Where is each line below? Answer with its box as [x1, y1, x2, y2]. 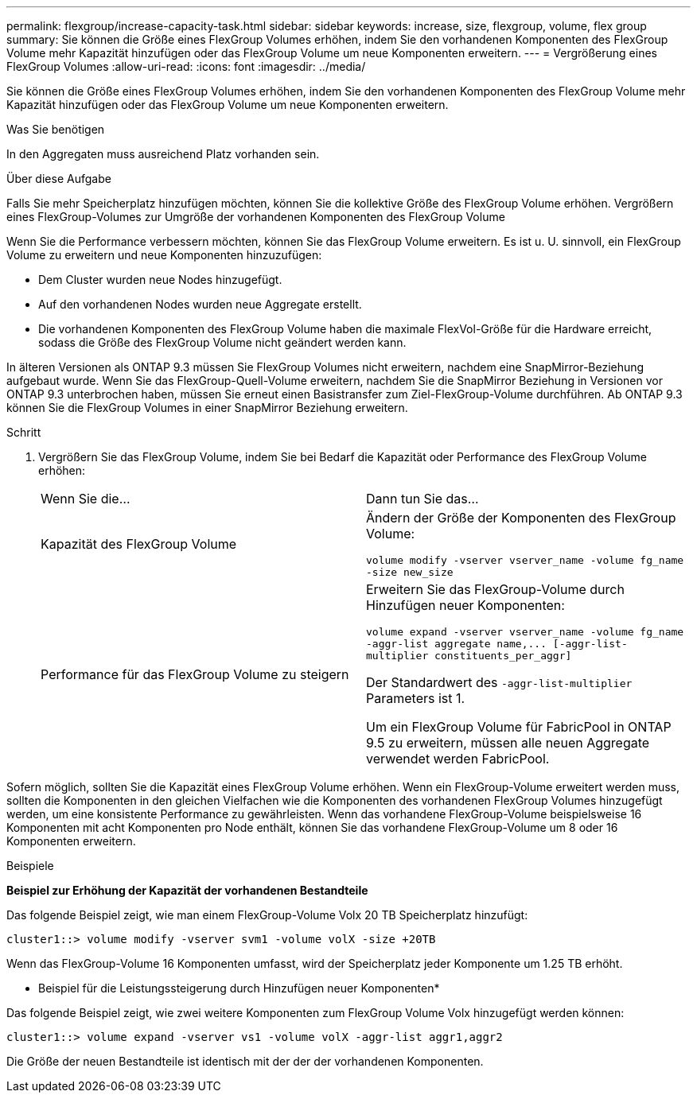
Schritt [6, 425, 41, 439]
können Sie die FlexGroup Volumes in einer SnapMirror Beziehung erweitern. [6, 401, 408, 414]
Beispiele [6, 859, 54, 872]
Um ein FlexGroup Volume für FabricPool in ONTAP [366, 719, 672, 735]
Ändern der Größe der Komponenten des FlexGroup [366, 510, 676, 526]
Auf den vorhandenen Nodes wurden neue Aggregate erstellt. [38, 297, 362, 311]
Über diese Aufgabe [6, 172, 111, 185]
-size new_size [366, 566, 454, 578]
